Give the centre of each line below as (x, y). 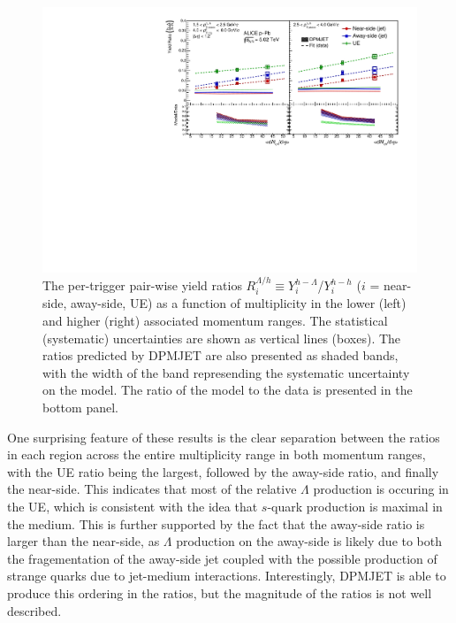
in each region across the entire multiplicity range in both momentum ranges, (217, 454)
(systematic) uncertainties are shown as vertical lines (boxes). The (222, 338)
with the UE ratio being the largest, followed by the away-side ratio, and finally (223, 471)
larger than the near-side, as (84, 541)
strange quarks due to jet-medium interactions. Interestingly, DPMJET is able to (227, 576)
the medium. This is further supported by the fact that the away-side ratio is (216, 523)
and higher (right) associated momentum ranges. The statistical (215, 321)
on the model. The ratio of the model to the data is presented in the (228, 390)
